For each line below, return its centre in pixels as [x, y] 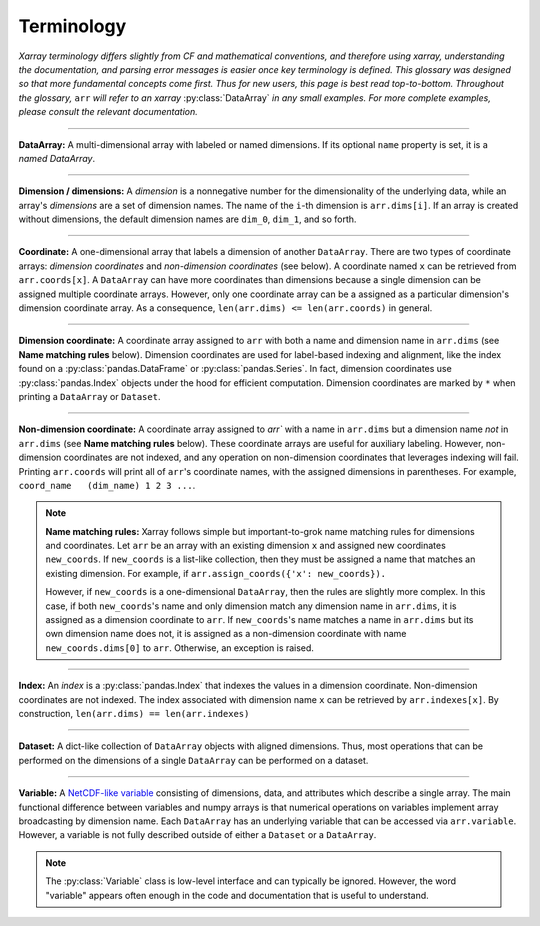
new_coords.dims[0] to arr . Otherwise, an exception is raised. [180, 647]
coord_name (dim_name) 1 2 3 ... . [107, 485]
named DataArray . [56, 158]
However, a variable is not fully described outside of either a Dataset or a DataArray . [197, 835]
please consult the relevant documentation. [108, 112]
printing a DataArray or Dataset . [89, 396]
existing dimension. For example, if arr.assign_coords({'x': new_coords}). [216, 573]
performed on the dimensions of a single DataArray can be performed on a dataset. [193, 760]
